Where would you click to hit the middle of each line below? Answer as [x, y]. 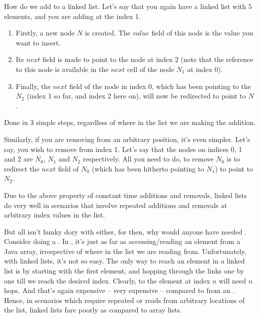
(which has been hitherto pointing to [148, 168]
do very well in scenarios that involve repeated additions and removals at [116, 205]
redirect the [22, 168]
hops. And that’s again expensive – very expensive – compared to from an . [120, 290]
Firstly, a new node [45, 33]
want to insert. [38, 42]
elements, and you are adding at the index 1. [72, 16]
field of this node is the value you [202, 33]
